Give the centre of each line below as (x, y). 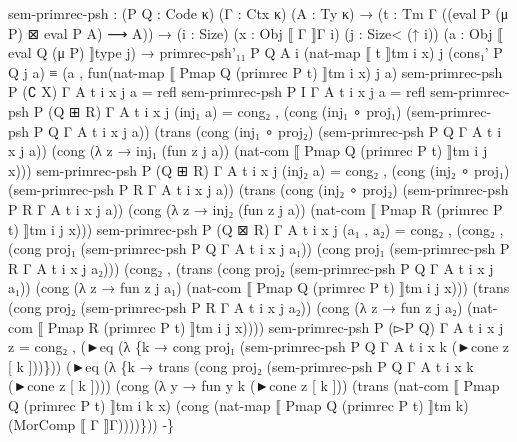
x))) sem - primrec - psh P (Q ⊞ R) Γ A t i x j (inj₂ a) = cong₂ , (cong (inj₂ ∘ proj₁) (259, 169)
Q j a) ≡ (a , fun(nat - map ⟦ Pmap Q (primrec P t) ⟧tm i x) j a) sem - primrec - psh (255, 71)
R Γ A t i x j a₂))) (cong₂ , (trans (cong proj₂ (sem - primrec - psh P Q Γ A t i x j (251, 267)
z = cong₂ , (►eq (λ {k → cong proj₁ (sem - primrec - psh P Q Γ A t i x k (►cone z (259, 346)
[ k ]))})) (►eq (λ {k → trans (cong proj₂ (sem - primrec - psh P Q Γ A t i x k (241, 365)
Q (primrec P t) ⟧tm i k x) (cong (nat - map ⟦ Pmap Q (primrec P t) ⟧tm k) (238, 404)
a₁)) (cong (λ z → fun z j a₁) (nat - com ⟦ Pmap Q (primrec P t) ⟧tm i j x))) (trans (259, 287)
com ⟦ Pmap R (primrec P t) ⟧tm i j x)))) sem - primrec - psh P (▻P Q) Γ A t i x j (256, 326)
